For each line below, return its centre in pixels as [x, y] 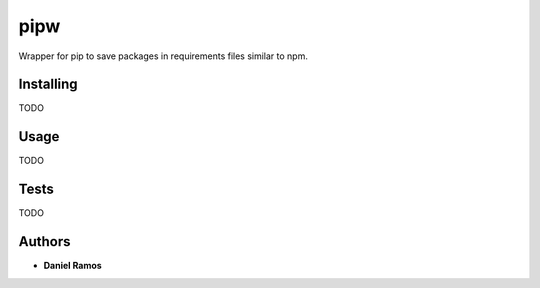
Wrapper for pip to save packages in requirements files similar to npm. [163, 56]
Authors [44, 241]
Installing [48, 84]
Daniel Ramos [72, 266]
